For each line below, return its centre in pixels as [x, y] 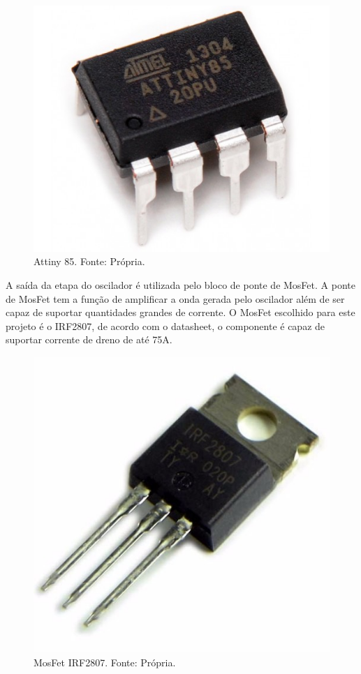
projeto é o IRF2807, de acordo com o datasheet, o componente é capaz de [165, 325]
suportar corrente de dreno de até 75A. [89, 339]
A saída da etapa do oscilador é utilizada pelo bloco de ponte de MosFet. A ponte [180, 284]
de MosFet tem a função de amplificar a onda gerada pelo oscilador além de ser [175, 298]
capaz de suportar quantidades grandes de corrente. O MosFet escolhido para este [180, 312]
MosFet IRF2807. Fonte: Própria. [105, 662]
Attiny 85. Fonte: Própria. [89, 261]
